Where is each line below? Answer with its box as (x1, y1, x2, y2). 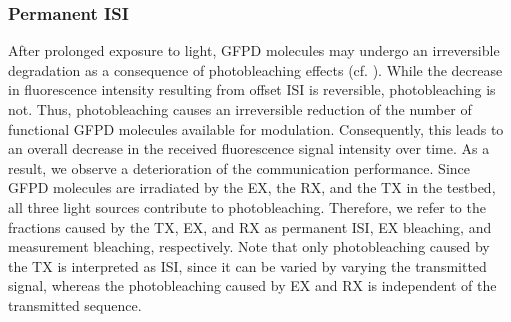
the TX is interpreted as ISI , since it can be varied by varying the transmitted (8, 255, 487, 276)
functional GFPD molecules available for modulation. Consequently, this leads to (8, 118, 504, 139)
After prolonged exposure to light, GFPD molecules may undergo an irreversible (8, 40, 500, 61)
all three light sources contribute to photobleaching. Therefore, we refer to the (8, 196, 486, 217)
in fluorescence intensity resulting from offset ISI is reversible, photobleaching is (8, 79, 496, 100)
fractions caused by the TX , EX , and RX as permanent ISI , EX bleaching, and (8, 216, 492, 237)
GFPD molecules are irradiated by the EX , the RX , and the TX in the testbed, (8, 177, 496, 198)
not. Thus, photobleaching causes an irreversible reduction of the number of (8, 99, 472, 119)
